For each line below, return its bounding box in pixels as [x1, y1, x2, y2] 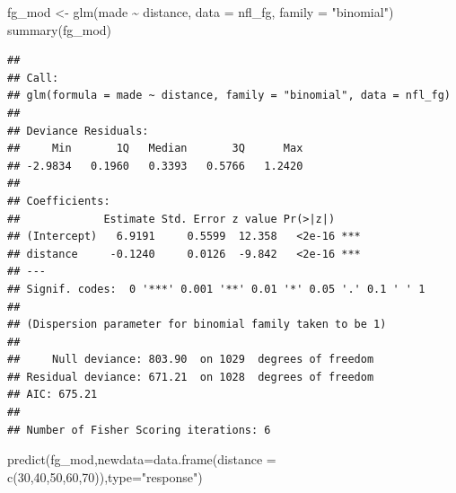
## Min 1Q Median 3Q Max [7, 142, 303, 155]
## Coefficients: [7, 194, 110, 207]
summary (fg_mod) [7, 20, 112, 39]
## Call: [7, 71, 59, 84]
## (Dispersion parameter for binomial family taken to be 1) [7, 318, 387, 331]
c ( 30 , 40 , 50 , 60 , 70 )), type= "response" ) [7, 467, 203, 486]
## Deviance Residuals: [7, 124, 149, 137]
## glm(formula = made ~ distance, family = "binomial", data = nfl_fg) [7, 89, 451, 102]
